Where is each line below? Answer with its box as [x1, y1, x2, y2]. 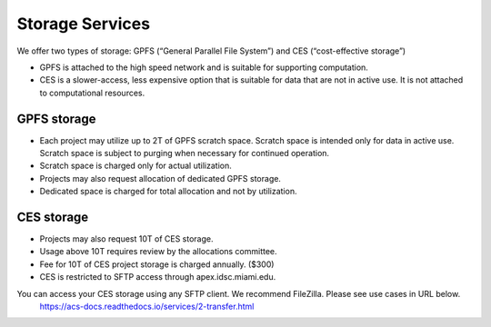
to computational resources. [39, 87, 145, 98]
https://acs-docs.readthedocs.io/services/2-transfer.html [39, 301, 255, 312]
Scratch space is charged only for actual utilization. [39, 160, 232, 172]
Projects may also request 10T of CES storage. [39, 233, 214, 244]
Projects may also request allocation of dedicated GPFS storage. [39, 173, 282, 183]
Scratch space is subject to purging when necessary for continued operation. [39, 148, 330, 159]
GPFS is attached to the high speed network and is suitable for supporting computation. [39, 62, 368, 73]
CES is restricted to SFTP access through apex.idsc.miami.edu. [39, 272, 276, 282]
